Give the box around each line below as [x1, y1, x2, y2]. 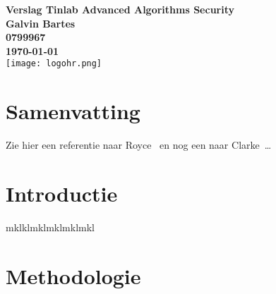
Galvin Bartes [6, 16, 76, 30]
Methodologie [6, 261, 141, 290]
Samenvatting [6, 97, 140, 125]
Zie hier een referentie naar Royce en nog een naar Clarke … [6, 137, 272, 152]
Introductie [6, 178, 118, 207]
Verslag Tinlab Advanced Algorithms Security [6, 2, 234, 16]
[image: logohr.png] [6, 59, 102, 69]
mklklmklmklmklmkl [6, 219, 95, 234]
